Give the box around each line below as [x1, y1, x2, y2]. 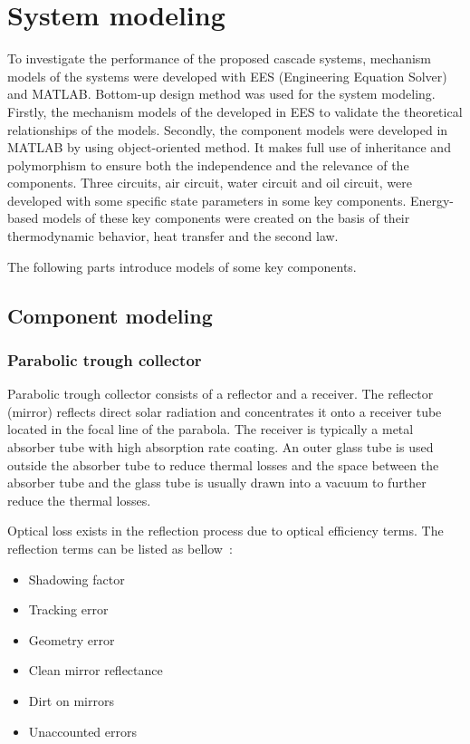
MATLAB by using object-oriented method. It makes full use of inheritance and [7, 138, 451, 157]
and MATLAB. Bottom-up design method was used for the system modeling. [7, 84, 436, 103]
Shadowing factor [28, 569, 125, 588]
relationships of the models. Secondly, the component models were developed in [7, 120, 448, 139]
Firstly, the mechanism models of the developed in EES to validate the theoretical [7, 101, 463, 121]
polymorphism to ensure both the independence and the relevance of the [7, 155, 409, 174]
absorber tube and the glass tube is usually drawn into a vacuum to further [7, 473, 427, 492]
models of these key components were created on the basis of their [42, 208, 410, 227]
